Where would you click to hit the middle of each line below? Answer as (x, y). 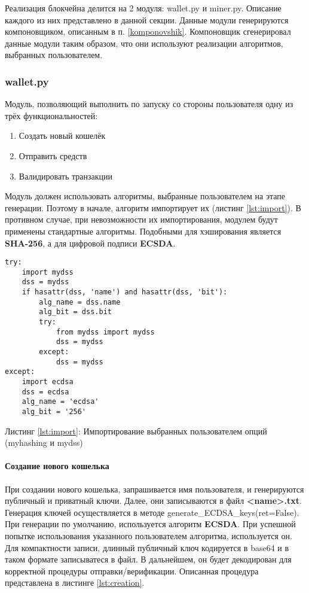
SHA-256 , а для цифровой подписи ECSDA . (90, 243)
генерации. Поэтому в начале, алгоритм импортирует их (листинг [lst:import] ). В (153, 207)
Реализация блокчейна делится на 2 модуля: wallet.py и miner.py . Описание (143, 8)
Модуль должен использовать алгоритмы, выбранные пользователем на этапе (145, 196)
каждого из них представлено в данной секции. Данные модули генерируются (147, 19)
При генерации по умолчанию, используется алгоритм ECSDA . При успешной (150, 524)
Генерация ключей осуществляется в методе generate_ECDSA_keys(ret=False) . (152, 512)
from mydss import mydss (105, 332)
